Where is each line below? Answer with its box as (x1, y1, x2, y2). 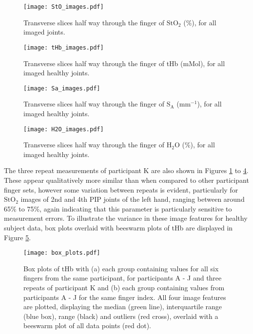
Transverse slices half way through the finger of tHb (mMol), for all (23, 58, 225, 68)
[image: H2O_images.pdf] (23, 125, 104, 133)
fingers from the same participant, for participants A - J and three (23, 273, 222, 283)
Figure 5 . (4, 232, 31, 242)
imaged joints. (23, 27, 65, 37)
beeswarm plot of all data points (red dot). (23, 320, 151, 331)
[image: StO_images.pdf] (23, 3, 104, 10)
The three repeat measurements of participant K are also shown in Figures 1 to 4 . (4, 165, 249, 176)
